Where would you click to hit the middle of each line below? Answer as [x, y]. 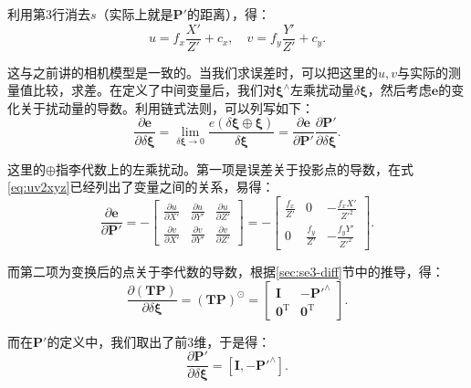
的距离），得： [228, 14]
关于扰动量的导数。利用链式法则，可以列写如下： [167, 107]
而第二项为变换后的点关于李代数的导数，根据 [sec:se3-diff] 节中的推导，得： [226, 271]
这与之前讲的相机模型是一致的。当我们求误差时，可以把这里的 [193, 72]
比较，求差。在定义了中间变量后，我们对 [154, 90]
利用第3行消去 [49, 14]
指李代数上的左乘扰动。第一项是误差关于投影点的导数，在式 [234, 168]
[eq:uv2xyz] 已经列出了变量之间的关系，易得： [141, 187]
